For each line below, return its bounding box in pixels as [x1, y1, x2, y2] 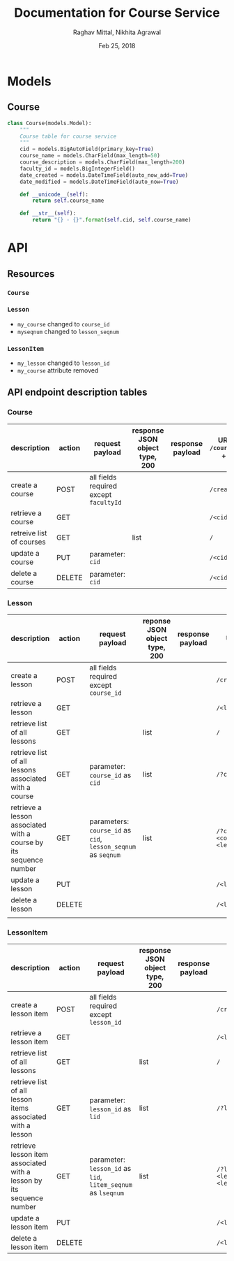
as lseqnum [89, 1188, 124, 1198]
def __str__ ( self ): [19, 210, 77, 217]
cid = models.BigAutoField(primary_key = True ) [19, 145, 155, 153]
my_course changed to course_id [17, 319, 110, 328]
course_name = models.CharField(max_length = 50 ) [19, 152, 160, 159]
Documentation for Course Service [13, 5, 221, 21]
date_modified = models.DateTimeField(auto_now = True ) [19, 178, 179, 185]
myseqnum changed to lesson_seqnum [17, 327, 120, 336]
